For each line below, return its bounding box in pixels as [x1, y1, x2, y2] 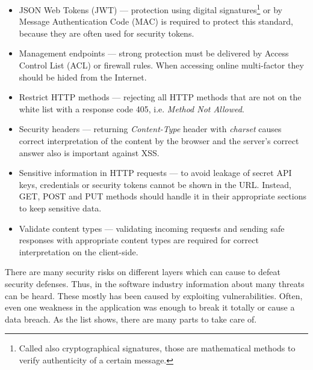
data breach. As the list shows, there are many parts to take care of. [5, 312, 257, 325]
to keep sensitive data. [19, 201, 102, 214]
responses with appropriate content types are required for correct [19, 234, 259, 246]
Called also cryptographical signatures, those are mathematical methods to [19, 342, 296, 354]
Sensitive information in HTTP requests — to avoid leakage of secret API [19, 166, 292, 179]
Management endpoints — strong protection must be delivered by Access [19, 47, 289, 59]
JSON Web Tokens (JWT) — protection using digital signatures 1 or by [19, 2, 282, 16]
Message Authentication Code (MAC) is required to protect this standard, [19, 15, 293, 28]
